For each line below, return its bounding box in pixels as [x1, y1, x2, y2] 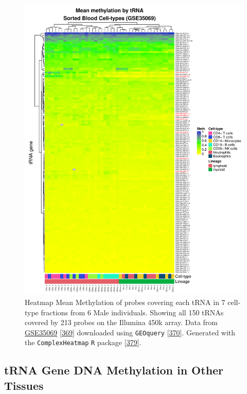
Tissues [4, 377, 44, 393]
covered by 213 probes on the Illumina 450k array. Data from [25, 317, 218, 328]
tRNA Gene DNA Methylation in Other [4, 362, 224, 378]
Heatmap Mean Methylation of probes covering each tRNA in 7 [25, 296, 225, 307]
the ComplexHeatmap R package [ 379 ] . [25, 337, 142, 348]
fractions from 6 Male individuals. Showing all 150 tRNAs [41, 307, 224, 317]
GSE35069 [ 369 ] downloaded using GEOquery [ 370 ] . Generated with [25, 327, 236, 337]
